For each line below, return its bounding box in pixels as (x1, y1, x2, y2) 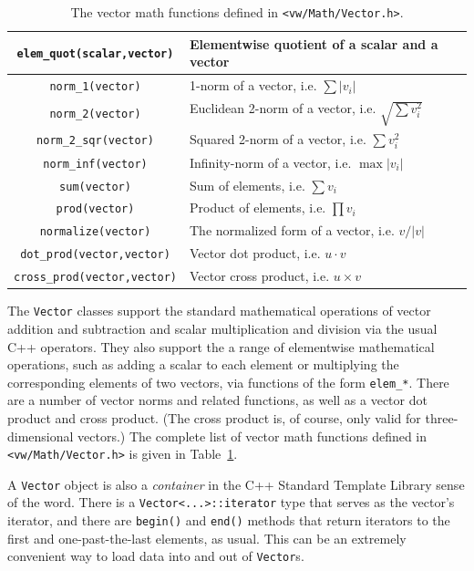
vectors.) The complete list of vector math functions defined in (77, 426, 428, 445)
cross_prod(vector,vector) (14, 271, 177, 285)
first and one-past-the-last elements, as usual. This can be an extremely (7, 528, 407, 547)
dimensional (7, 426, 74, 445)
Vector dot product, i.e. (189, 244, 321, 263)
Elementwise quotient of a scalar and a (189, 34, 438, 53)
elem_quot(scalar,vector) (16, 47, 174, 61)
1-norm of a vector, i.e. (189, 76, 317, 95)
